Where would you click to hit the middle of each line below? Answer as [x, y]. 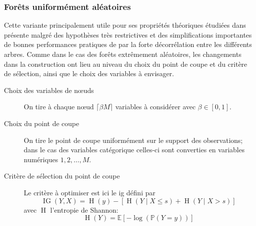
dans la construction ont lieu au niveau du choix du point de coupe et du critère [126, 64]
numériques [41, 159]
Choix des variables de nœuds [49, 90]
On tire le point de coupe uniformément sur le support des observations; [133, 140]
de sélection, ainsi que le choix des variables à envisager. [89, 73]
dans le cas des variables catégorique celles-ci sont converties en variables [134, 150]
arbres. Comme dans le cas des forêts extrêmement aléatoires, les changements [123, 54]
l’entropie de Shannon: [84, 209]
